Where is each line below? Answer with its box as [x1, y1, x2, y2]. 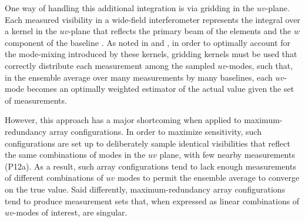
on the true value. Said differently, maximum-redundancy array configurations [5, 183, 286, 195]
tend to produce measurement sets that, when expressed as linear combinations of [5, 194, 300, 207]
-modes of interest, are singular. [13, 206, 128, 218]
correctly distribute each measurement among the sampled [5, 59, 215, 71]
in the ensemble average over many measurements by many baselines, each [5, 71, 273, 83]
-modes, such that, [226, 59, 293, 71]
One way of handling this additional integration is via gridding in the [5, 2, 254, 14]
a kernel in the [5, 25, 57, 37]
